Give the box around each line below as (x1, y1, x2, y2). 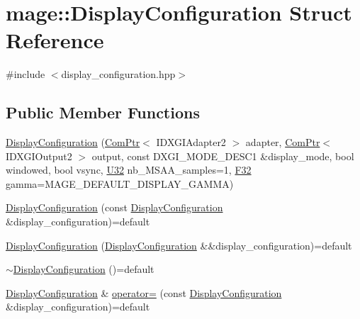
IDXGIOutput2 (6, 148, 72, 163)
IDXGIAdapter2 (156, 135, 226, 150)
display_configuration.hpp (61, 67, 176, 82)
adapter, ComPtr (245, 135, 320, 150)
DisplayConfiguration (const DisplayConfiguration (6, 200, 223, 215)
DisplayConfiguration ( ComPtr (6, 135, 140, 150)
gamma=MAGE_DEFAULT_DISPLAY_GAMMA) (6, 176, 234, 191)
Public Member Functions (6, 101, 200, 123)
